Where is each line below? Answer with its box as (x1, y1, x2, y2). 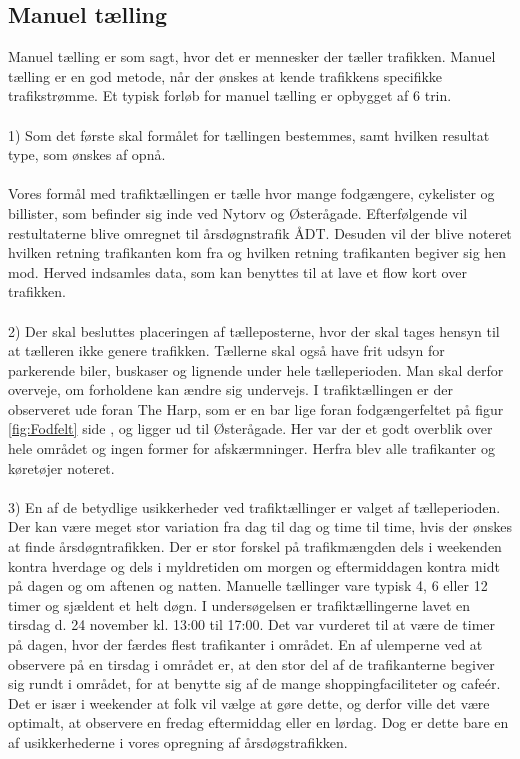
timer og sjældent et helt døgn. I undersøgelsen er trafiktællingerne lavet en (8, 594, 471, 615)
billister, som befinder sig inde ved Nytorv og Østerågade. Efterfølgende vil (8, 202, 468, 223)
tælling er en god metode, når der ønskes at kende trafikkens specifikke (8, 65, 443, 86)
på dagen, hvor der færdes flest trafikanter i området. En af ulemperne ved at (8, 634, 483, 655)
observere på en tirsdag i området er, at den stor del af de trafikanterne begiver (8, 653, 495, 674)
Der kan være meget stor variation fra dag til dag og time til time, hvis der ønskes (8, 516, 512, 537)
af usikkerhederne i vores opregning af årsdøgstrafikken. (8, 731, 348, 752)
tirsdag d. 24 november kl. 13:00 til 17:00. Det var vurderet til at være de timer (8, 614, 496, 635)
